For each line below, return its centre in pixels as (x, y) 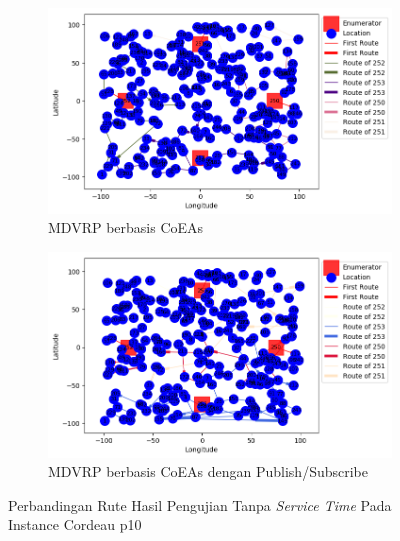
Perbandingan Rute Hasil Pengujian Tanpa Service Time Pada (200, 504)
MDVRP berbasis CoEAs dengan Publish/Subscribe (208, 471)
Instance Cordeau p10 (75, 524)
